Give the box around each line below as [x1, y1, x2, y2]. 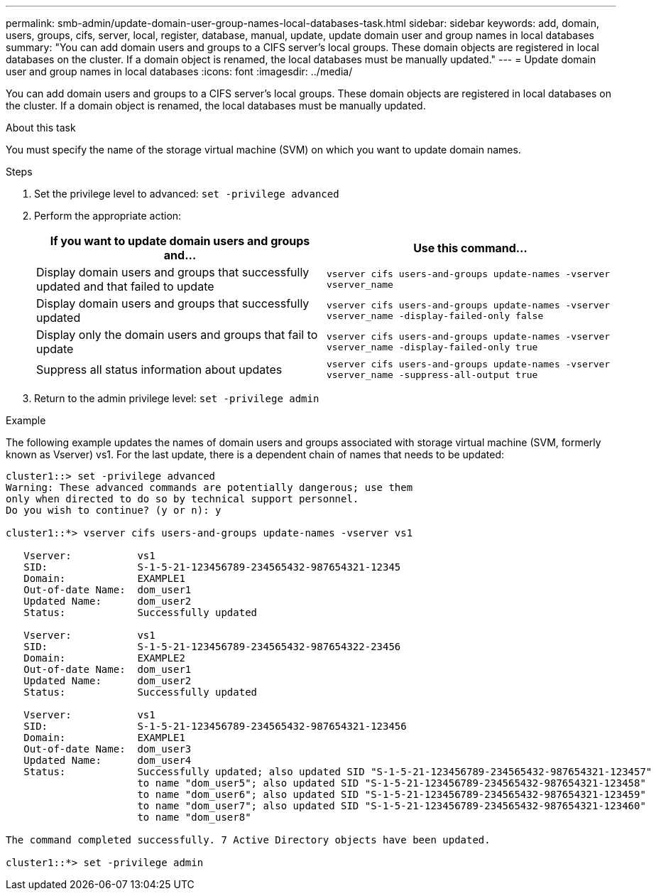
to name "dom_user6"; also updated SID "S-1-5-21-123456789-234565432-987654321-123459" [137, 789, 646, 800]
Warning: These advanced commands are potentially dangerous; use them [6, 482, 413, 493]
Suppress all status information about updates [36, 362, 283, 377]
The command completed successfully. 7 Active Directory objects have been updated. [6, 834, 491, 846]
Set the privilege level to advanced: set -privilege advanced [34, 188, 339, 200]
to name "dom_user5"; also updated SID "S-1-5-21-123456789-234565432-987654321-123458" [137, 777, 646, 789]
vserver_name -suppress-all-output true [327, 369, 538, 380]
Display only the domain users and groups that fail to [36, 328, 318, 342]
